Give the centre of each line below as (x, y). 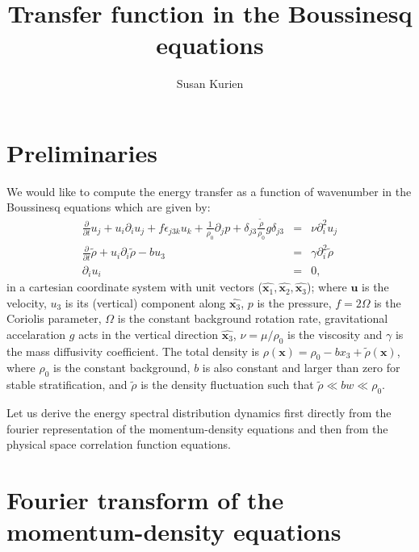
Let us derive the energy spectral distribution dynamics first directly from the (199, 413)
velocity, (27, 302)
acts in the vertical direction (148, 334)
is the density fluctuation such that (227, 385)
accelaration (36, 334)
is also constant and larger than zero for (301, 368)
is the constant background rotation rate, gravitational (253, 318)
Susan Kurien (210, 84)
